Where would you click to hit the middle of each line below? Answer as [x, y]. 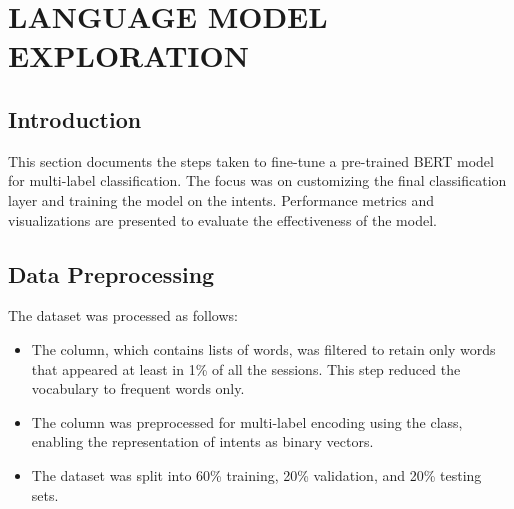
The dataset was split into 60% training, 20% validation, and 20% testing [256, 474]
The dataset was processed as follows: [123, 315]
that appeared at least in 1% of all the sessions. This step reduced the [246, 368]
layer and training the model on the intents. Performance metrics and [221, 199]
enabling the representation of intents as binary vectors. [202, 441]
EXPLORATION [128, 55]
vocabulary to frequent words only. [138, 388]
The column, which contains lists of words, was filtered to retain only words [263, 348]
